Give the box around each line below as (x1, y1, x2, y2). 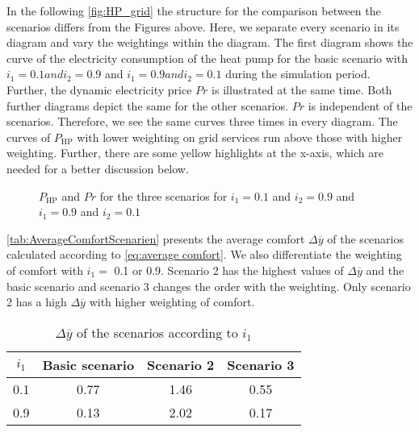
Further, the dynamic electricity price (6, 81, 192, 98)
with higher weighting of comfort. (89, 293, 255, 310)
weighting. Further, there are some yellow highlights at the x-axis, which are (6, 144, 383, 161)
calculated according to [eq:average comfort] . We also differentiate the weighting (6, 246, 402, 263)
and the (366, 261, 404, 278)
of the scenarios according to (76, 322, 238, 342)
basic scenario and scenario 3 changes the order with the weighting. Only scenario (6, 277, 411, 294)
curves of (6, 128, 51, 145)
